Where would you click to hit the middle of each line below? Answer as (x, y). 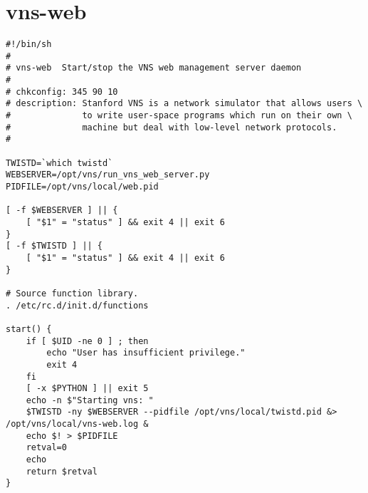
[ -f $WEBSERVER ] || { (62, 211)
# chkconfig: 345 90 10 (62, 92)
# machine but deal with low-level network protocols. (172, 127)
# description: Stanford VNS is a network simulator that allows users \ (184, 104)
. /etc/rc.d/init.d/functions (77, 305)
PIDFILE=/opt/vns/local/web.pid (82, 187)
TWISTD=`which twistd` (59, 163)
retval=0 (46, 448)
